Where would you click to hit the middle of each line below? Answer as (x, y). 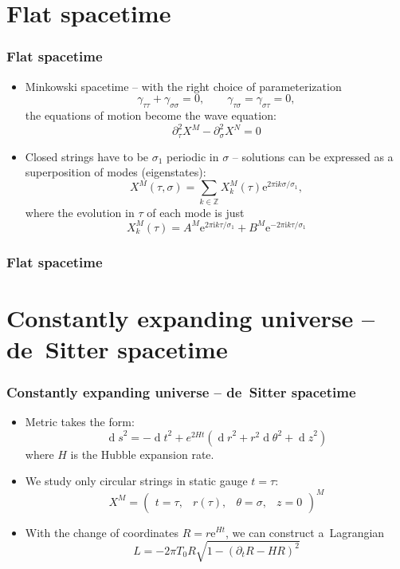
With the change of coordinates (102, 532)
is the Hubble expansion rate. (142, 454)
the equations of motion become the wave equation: (151, 115)
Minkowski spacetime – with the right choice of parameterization (183, 86)
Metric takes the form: (80, 422)
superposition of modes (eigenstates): (116, 172)
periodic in (193, 156)
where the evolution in (80, 212)
